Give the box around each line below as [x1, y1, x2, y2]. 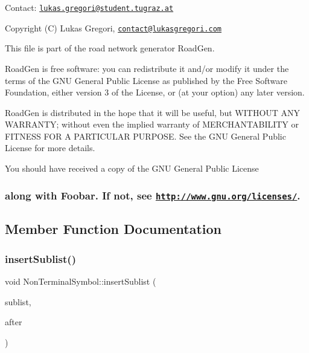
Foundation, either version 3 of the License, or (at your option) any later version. [5, 86, 305, 99]
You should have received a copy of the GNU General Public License [5, 162, 259, 175]
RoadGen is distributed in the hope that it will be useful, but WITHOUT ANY [5, 106, 301, 118]
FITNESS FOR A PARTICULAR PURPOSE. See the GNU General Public [5, 129, 286, 142]
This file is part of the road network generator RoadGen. [5, 42, 215, 54]
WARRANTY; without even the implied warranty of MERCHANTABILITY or [5, 118, 299, 131]
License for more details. [5, 141, 95, 154]
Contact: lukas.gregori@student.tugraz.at [5, 1, 174, 13]
